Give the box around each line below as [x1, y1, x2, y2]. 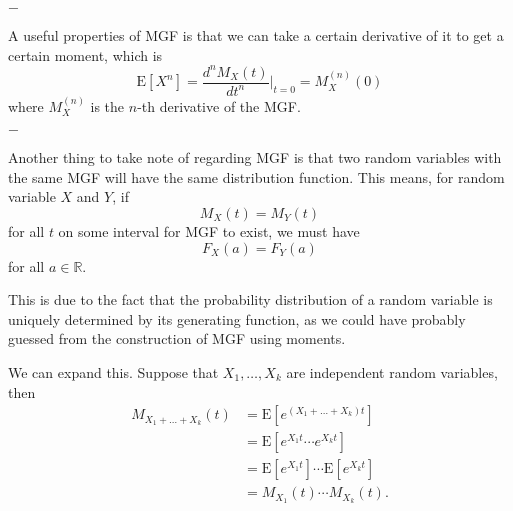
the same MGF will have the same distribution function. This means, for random [8, 166, 505, 187]
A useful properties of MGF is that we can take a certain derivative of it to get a [8, 25, 504, 45]
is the [90, 95, 125, 116]
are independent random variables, [286, 361, 498, 382]
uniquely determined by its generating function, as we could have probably [8, 308, 466, 329]
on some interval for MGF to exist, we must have [58, 220, 360, 241]
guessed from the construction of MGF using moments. [8, 328, 346, 349]
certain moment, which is [8, 44, 163, 65]
